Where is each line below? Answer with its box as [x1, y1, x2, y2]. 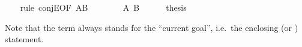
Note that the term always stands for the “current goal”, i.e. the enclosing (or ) [5, 21, 298, 33]
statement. [5, 33, 44, 45]
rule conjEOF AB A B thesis [20, 1, 187, 13]
